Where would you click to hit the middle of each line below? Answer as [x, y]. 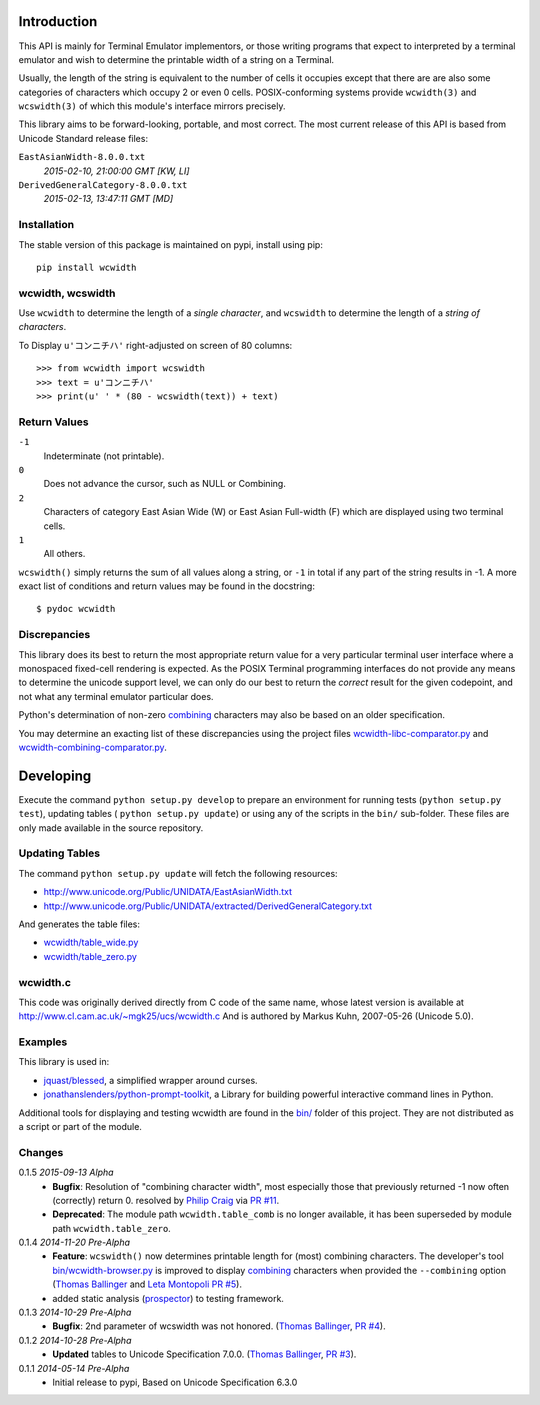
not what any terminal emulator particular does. [116, 696]
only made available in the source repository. [111, 827]
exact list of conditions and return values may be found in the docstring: [166, 586]
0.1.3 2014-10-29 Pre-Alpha [75, 1312]
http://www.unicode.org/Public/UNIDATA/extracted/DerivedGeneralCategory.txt [208, 906]
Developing [55, 775]
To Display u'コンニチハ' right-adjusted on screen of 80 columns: [155, 345]
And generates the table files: [79, 924]
